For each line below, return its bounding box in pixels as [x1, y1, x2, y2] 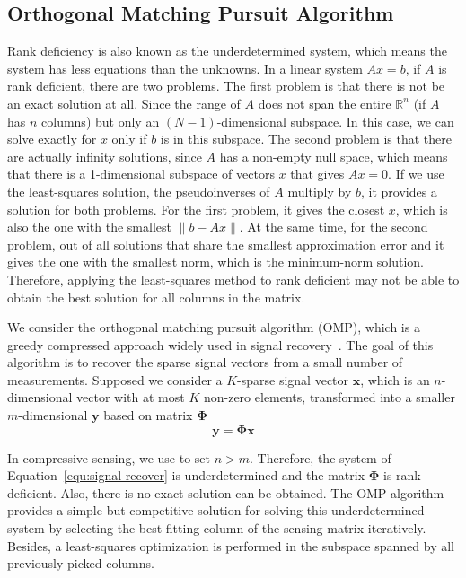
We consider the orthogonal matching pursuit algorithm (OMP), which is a [7, 318, 420, 337]
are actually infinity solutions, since [7, 146, 202, 165]
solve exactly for [7, 129, 97, 148]
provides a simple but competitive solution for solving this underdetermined [7, 501, 425, 520]
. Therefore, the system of [250, 448, 391, 467]
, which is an [360, 370, 430, 389]
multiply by [287, 181, 352, 200]
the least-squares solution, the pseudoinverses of [7, 181, 270, 200]
